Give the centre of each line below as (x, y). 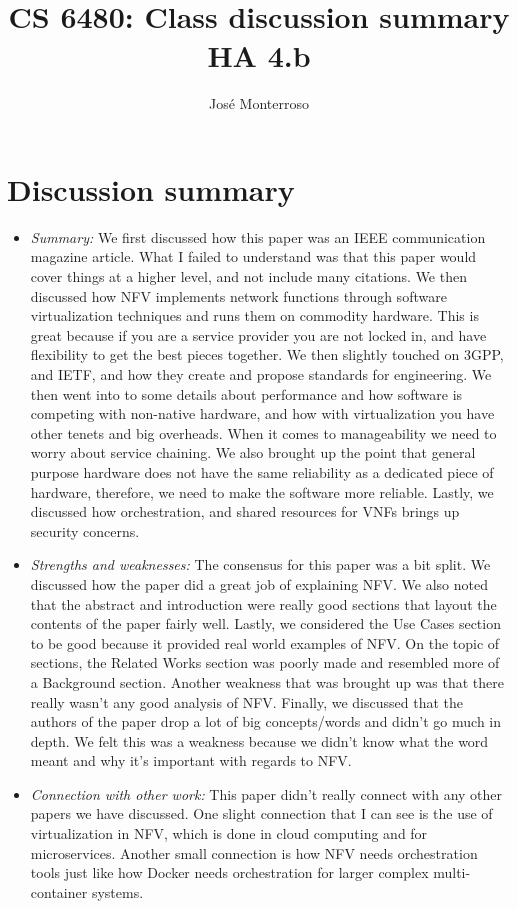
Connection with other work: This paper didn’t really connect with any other (266, 793)
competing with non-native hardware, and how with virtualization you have (262, 413)
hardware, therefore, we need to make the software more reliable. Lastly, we (262, 491)
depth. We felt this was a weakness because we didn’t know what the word (259, 740)
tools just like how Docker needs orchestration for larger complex (229, 872)
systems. (117, 891)
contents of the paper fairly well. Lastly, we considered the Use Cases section (265, 623)
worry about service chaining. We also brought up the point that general (253, 452)
